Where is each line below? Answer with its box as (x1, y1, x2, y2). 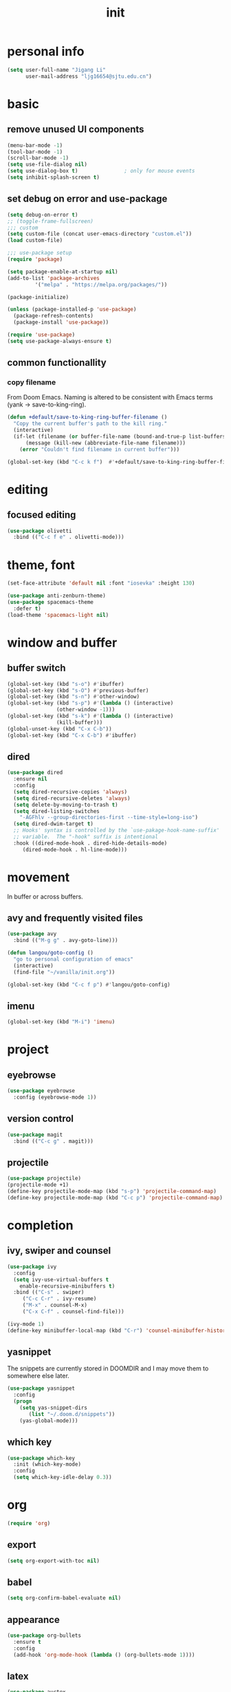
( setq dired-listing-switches (13, 807, 100, 815)
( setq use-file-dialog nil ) (7, 161, 88, 168)
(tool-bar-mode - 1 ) (7, 148, 63, 155)
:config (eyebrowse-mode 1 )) (13, 1094, 97, 1101)
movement (7, 869, 70, 885)
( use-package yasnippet (7, 1385, 76, 1392)
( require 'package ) (7, 256, 63, 263)
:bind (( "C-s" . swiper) (13, 1289, 85, 1296)
